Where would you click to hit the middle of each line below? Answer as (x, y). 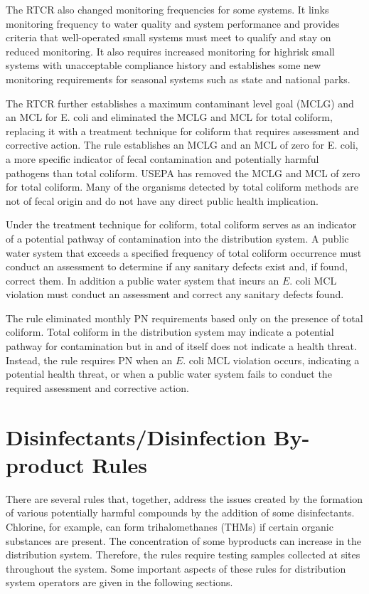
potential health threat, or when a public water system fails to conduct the (169, 374)
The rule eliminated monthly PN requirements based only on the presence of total (184, 318)
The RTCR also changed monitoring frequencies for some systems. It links (167, 9)
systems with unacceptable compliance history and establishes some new (164, 65)
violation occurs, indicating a (296, 360)
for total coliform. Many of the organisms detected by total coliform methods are (182, 187)
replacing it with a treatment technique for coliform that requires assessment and (183, 131)
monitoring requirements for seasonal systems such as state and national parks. (178, 79)
